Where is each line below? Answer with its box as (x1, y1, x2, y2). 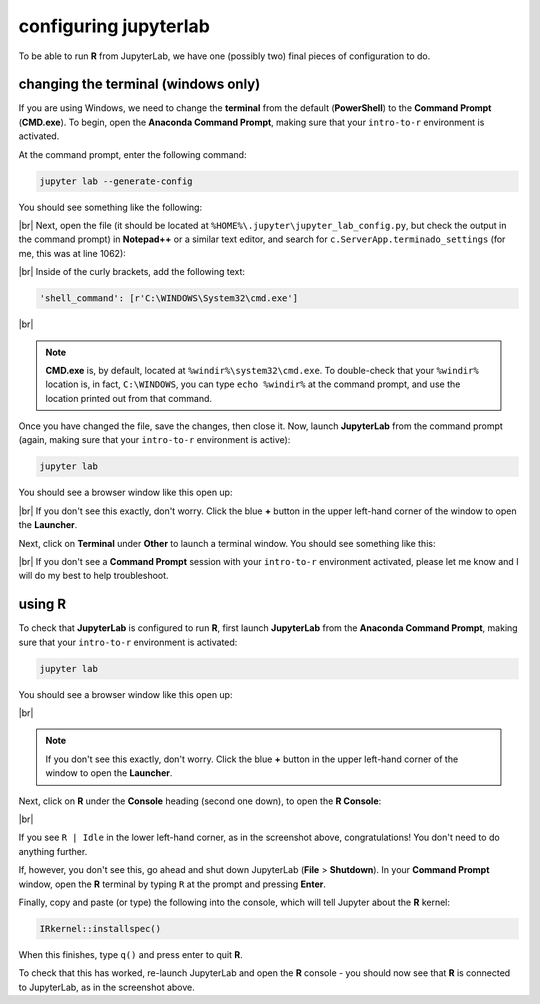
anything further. (18, 845, 88, 857)
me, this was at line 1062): (18, 247, 127, 259)
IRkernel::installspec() (39, 923, 162, 934)
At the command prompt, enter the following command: (18, 148, 247, 160)
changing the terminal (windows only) (18, 76, 261, 93)
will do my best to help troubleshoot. (18, 570, 169, 582)
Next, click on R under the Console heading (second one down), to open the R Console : (18, 795, 382, 807)
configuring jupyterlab (18, 15, 210, 37)
